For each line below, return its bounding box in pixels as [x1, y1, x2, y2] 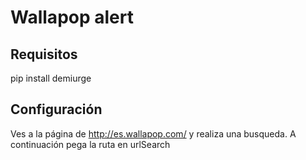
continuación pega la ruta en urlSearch [10, 138, 171, 150]
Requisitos [10, 46, 78, 63]
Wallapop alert [10, 6, 134, 29]
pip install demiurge [10, 72, 92, 84]
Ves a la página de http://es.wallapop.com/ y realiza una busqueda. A [10, 127, 297, 140]
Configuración [10, 101, 103, 118]
